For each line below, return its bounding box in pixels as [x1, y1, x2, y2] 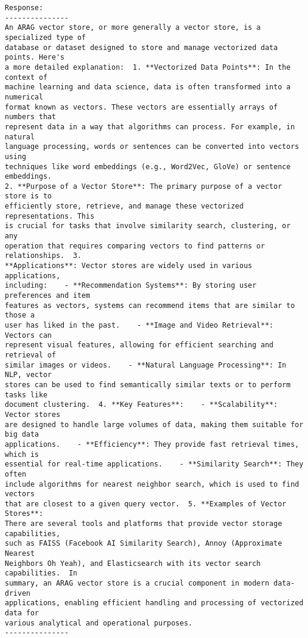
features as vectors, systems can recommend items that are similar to [5, 301, 295, 310]
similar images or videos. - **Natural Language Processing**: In [5, 360, 287, 369]
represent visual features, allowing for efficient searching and [5, 341, 274, 350]
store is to [5, 192, 52, 201]
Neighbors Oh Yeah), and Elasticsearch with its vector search [5, 559, 261, 568]
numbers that [5, 113, 56, 122]
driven [5, 589, 30, 597]
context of [5, 73, 48, 82]
